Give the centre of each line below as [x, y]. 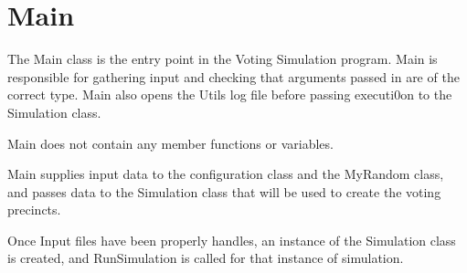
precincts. [34, 210]
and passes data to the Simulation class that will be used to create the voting [224, 191]
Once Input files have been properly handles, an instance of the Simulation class [232, 240]
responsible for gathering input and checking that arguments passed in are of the [233, 76]
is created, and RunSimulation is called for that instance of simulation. [206, 258]
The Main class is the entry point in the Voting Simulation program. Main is [223, 59]
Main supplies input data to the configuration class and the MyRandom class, [226, 174]
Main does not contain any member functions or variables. [170, 143]
